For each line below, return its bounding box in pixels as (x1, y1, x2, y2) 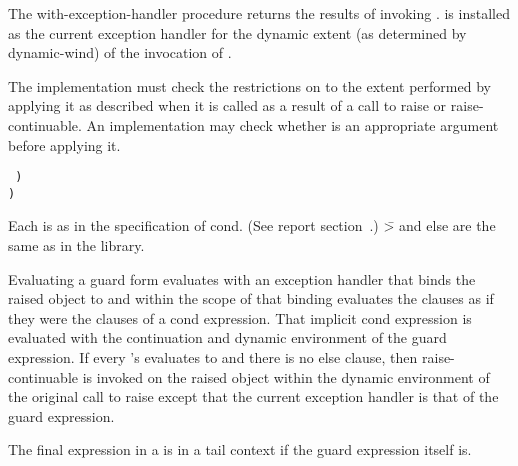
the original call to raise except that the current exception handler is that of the (8, 386, 499, 407)
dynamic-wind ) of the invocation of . (8, 42, 232, 63)
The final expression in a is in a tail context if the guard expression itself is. (8, 439, 472, 460)
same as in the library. (8, 235, 145, 256)
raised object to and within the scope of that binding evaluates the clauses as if (8, 288, 494, 309)
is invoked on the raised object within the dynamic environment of (82, 366, 490, 387)
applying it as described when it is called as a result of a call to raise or (8, 95, 447, 116)
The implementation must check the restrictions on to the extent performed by (8, 75, 491, 96)
